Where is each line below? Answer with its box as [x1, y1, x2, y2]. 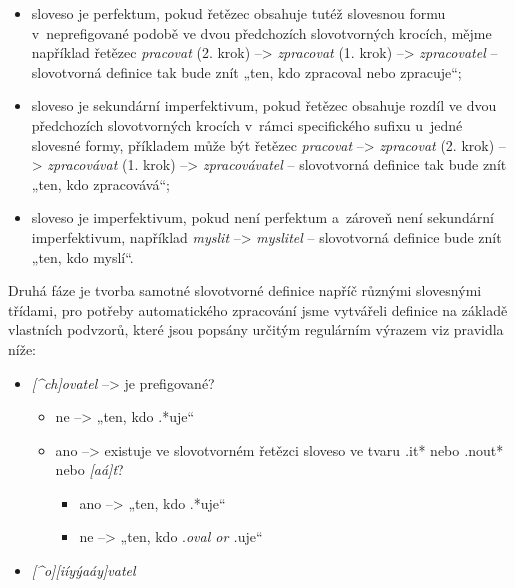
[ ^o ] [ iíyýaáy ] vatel [31, 560, 136, 581]
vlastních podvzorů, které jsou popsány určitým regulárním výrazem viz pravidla [8, 319, 504, 340]
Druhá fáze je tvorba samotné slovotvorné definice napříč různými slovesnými [8, 280, 482, 301]
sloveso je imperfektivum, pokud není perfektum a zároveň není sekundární [31, 207, 494, 228]
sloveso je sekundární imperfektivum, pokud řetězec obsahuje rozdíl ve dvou [31, 95, 497, 116]
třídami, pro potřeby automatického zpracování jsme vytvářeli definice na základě [8, 299, 508, 320]
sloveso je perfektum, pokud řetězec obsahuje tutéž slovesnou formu [31, 3, 446, 23]
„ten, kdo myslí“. [31, 246, 134, 267]
